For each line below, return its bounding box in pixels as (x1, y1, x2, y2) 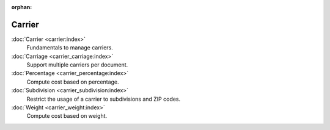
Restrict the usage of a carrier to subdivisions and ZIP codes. (26, 95, 181, 103)
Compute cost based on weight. (26, 112, 108, 120)
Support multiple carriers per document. (26, 61, 128, 68)
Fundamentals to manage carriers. (26, 44, 113, 51)
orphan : (11, 4, 32, 10)
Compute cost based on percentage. (26, 78, 119, 85)
